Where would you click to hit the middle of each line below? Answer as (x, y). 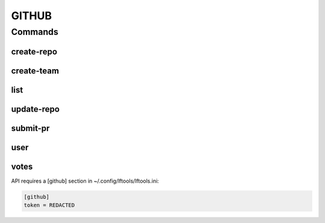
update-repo (36, 109)
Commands (35, 32)
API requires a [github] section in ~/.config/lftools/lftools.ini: (85, 181)
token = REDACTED (49, 205)
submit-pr (30, 128)
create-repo (34, 51)
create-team (35, 71)
